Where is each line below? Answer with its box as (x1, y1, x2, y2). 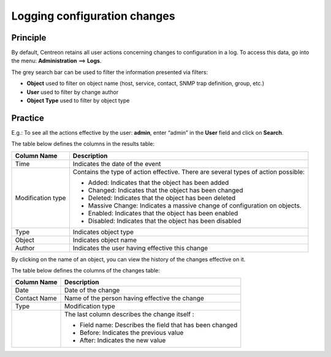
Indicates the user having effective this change (72, 244, 208, 252)
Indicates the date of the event (72, 159, 161, 168)
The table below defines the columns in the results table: (11, 140, 155, 148)
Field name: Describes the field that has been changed (80, 321, 238, 329)
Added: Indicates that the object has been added (88, 178, 229, 187)
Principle (11, 32, 47, 43)
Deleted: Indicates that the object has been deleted (88, 194, 236, 202)
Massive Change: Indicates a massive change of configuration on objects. (88, 201, 302, 209)
